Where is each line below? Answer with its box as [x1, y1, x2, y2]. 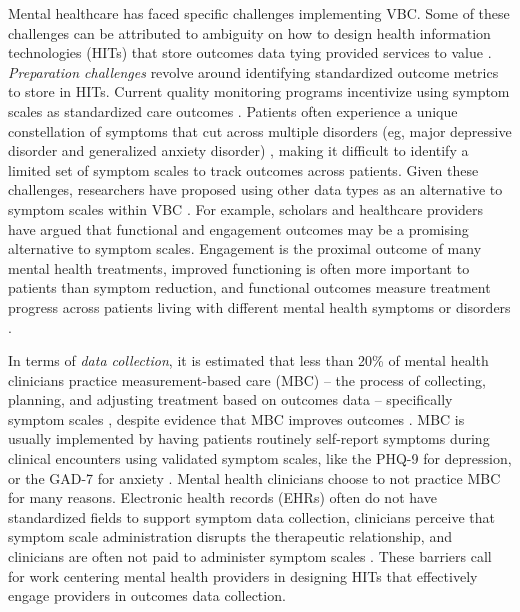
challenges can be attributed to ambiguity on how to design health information [8, 22, 491, 43]
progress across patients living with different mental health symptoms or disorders [8, 296, 511, 317]
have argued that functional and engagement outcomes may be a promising [8, 218, 469, 239]
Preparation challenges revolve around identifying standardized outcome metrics [8, 61, 499, 82]
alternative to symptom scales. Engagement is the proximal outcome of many [8, 238, 482, 259]
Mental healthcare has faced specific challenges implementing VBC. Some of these [8, 3, 510, 23]
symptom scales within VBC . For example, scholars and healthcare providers [8, 198, 484, 219]
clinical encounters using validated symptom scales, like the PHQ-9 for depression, [8, 448, 512, 469]
